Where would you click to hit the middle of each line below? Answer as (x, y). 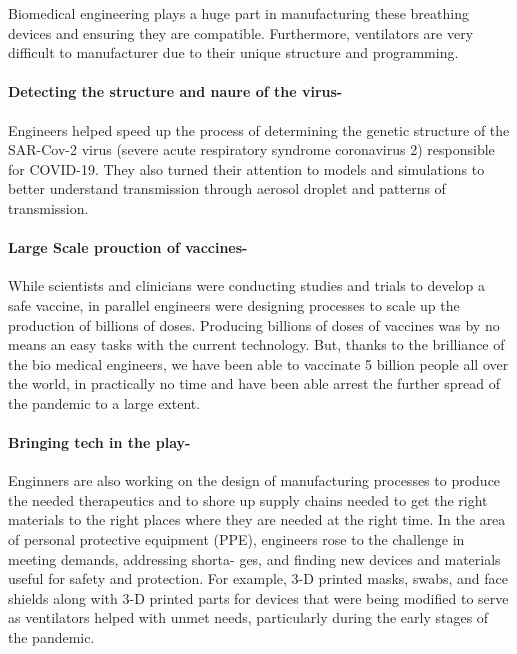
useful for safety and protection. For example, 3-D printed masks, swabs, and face (258, 578)
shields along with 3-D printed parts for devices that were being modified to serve (258, 597)
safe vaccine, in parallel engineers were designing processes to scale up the (234, 304)
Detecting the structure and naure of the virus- (175, 91)
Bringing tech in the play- (99, 442)
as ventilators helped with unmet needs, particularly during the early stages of (248, 617)
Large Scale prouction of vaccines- (128, 247)
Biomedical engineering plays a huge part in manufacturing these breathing (238, 13)
